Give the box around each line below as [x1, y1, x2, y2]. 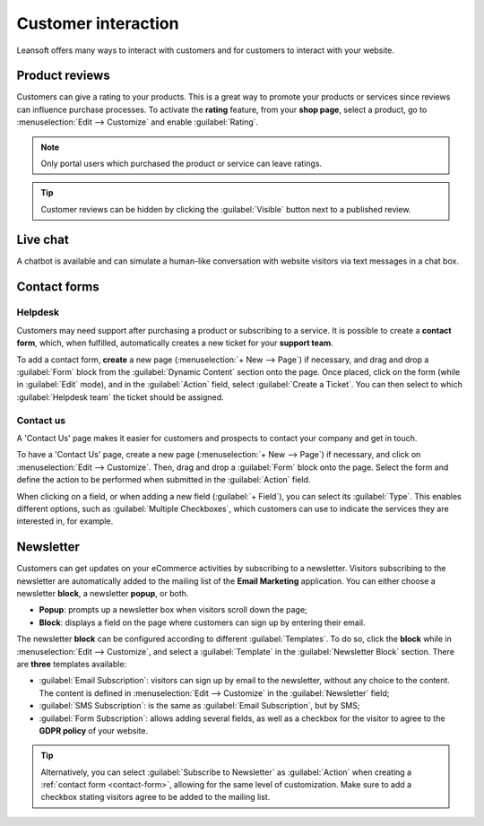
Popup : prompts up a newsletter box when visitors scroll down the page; [39, 604, 308, 615]
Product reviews [16, 68, 111, 83]
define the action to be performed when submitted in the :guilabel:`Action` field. [16, 474, 311, 485]
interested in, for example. [16, 516, 114, 526]
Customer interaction [16, 13, 179, 33]
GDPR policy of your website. [39, 725, 148, 735]
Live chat [16, 231, 69, 247]
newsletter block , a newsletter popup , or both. [16, 587, 189, 598]
